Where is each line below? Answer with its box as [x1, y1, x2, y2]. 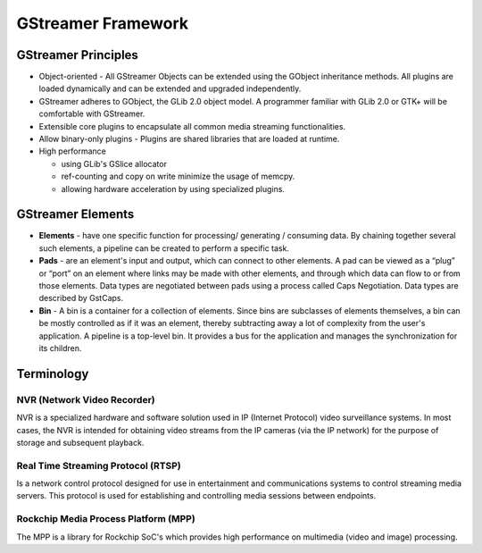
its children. [38, 343, 82, 353]
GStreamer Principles [16, 47, 138, 63]
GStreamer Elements [16, 206, 135, 222]
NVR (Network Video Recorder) [16, 393, 155, 406]
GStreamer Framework [16, 13, 189, 33]
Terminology [16, 366, 89, 381]
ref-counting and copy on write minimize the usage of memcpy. [61, 171, 295, 182]
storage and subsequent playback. [16, 437, 145, 448]
